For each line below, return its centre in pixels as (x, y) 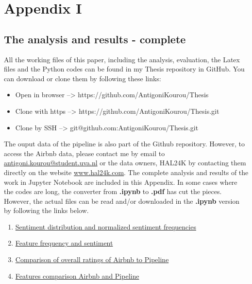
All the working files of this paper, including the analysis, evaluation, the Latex (122, 59)
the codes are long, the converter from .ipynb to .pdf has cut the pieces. (113, 191)
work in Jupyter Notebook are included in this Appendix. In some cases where (121, 182)
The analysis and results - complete (95, 39)
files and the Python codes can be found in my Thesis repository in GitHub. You (124, 69)
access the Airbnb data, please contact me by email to (84, 153)
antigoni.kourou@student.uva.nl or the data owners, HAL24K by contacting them (125, 163)
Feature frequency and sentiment (64, 243)
